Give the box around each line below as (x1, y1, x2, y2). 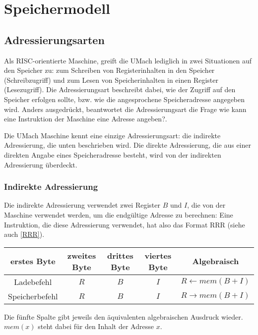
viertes (144, 249, 172, 261)
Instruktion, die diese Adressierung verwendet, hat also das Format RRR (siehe (4, 219, 245, 229)
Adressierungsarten (4, 32, 105, 47)
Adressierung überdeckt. (4, 159, 77, 169)
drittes (107, 249, 133, 261)
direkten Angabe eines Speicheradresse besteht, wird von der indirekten (4, 149, 221, 160)
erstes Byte (10, 255, 56, 267)
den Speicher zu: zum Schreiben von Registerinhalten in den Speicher (4, 65, 215, 75)
